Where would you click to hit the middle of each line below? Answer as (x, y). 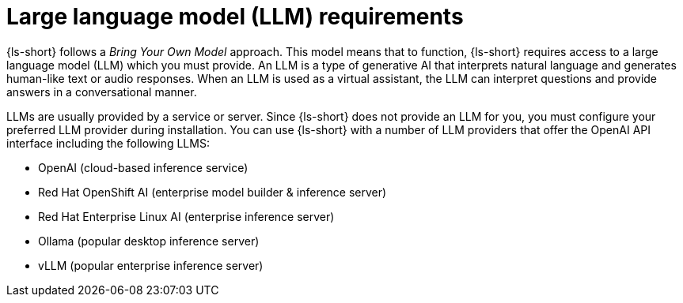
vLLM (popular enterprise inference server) (151, 265)
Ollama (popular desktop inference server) (149, 241)
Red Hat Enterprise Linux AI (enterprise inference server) (186, 216)
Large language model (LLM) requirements (235, 17)
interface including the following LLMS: (108, 143)
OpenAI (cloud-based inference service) (143, 167)
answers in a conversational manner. (102, 92)
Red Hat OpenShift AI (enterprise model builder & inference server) (212, 192)
